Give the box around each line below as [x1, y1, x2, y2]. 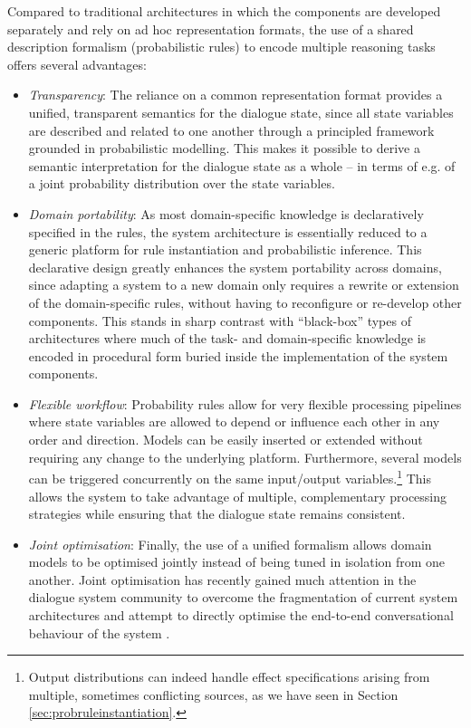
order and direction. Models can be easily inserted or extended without [28, 430, 423, 449]
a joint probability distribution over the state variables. [28, 174, 335, 193]
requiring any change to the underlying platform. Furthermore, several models [28, 447, 462, 466]
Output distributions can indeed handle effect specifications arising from [28, 667, 430, 686]
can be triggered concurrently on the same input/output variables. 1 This [28, 466, 431, 487]
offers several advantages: [7, 54, 147, 73]
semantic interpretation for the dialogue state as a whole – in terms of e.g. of [28, 156, 456, 175]
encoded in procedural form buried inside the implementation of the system [28, 346, 448, 365]
